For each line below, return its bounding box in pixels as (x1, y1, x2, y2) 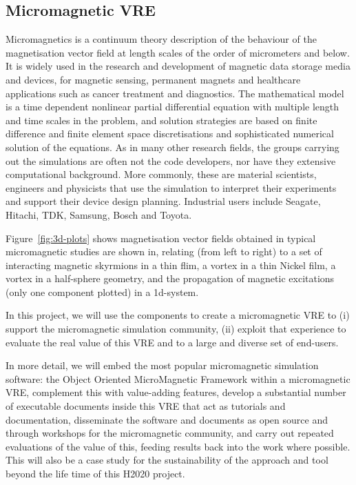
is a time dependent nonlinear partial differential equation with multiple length (6, 99, 339, 114)
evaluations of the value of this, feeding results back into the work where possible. (6, 439, 350, 453)
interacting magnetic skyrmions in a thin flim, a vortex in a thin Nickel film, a (6, 257, 336, 272)
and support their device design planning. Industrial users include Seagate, (6, 194, 321, 208)
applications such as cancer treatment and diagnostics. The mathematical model (6, 86, 344, 100)
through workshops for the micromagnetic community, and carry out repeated (6, 426, 334, 440)
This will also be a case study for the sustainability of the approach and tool (6, 453, 328, 467)
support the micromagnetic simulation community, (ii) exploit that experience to (6, 321, 346, 336)
